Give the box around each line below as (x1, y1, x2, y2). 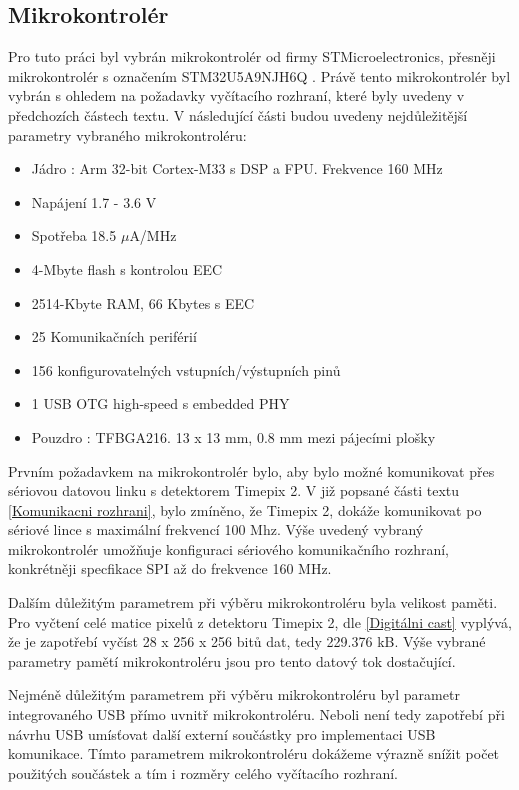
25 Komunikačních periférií (31, 326, 197, 347)
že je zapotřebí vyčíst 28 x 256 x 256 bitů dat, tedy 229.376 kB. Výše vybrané (8, 631, 486, 652)
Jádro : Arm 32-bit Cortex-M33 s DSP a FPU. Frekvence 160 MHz (31, 158, 443, 179)
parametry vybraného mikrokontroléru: (8, 124, 247, 145)
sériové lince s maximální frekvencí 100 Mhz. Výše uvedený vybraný (8, 519, 424, 540)
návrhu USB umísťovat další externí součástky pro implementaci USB (8, 723, 436, 744)
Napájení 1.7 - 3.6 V (31, 191, 157, 212)
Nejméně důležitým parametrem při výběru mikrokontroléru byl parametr (8, 684, 460, 705)
